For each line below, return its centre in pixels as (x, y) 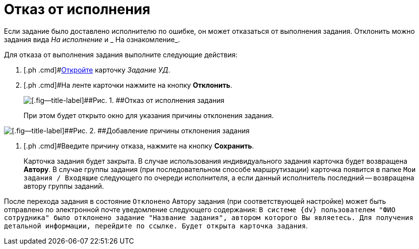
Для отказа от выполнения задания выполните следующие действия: (121, 54)
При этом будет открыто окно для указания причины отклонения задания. (149, 115)
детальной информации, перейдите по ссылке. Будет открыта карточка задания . (156, 225)
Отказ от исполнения (77, 9)
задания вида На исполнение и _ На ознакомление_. (92, 39)
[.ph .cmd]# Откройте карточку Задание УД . (97, 70)
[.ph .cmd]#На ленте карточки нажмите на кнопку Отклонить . (128, 85)
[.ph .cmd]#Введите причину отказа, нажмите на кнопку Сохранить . (139, 146)
